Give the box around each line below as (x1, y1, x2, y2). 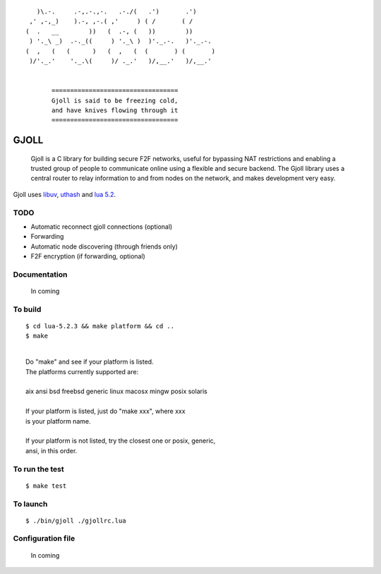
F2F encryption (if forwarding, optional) (30, 252, 146, 261)
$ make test (25, 482, 67, 490)
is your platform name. (25, 417, 91, 425)
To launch (13, 498, 48, 508)
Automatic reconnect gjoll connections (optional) (30, 222, 173, 231)
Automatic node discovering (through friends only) (30, 242, 178, 251)
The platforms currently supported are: (25, 367, 139, 376)
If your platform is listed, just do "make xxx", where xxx (25, 407, 186, 416)
